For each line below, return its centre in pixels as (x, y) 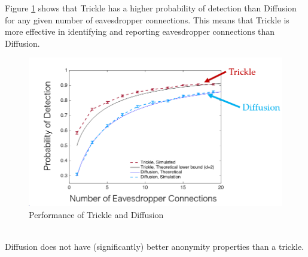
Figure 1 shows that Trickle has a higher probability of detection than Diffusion (151, 8)
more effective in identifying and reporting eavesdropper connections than (140, 31)
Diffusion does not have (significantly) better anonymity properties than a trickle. (155, 246)
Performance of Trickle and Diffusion (96, 214)
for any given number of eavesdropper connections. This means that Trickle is (147, 19)
